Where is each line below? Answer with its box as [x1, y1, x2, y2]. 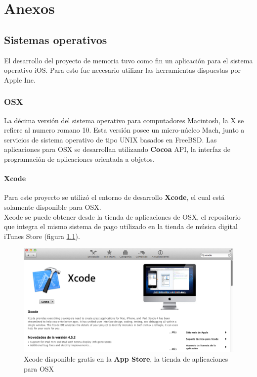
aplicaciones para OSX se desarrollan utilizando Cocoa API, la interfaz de [4, 144, 230, 154]
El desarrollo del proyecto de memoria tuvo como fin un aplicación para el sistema [4, 55, 253, 65]
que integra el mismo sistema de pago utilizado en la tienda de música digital [4, 221, 238, 232]
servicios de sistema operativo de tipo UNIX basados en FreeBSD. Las [4, 134, 217, 144]
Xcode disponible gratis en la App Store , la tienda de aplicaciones [24, 354, 228, 364]
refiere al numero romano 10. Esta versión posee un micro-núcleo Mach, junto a [4, 125, 245, 135]
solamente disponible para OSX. [4, 201, 101, 212]
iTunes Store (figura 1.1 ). [4, 231, 80, 241]
